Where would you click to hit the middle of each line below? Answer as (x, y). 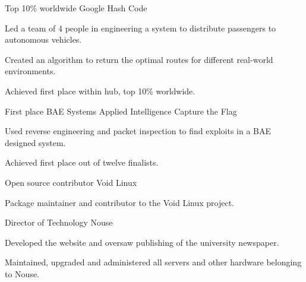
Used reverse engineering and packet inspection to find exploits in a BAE (138, 131)
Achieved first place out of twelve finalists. (82, 162)
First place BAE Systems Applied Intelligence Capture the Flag (121, 111)
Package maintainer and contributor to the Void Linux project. (119, 202)
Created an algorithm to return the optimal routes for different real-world (139, 59)
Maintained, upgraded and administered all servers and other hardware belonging (153, 262)
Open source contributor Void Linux (71, 182)
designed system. (35, 142)
